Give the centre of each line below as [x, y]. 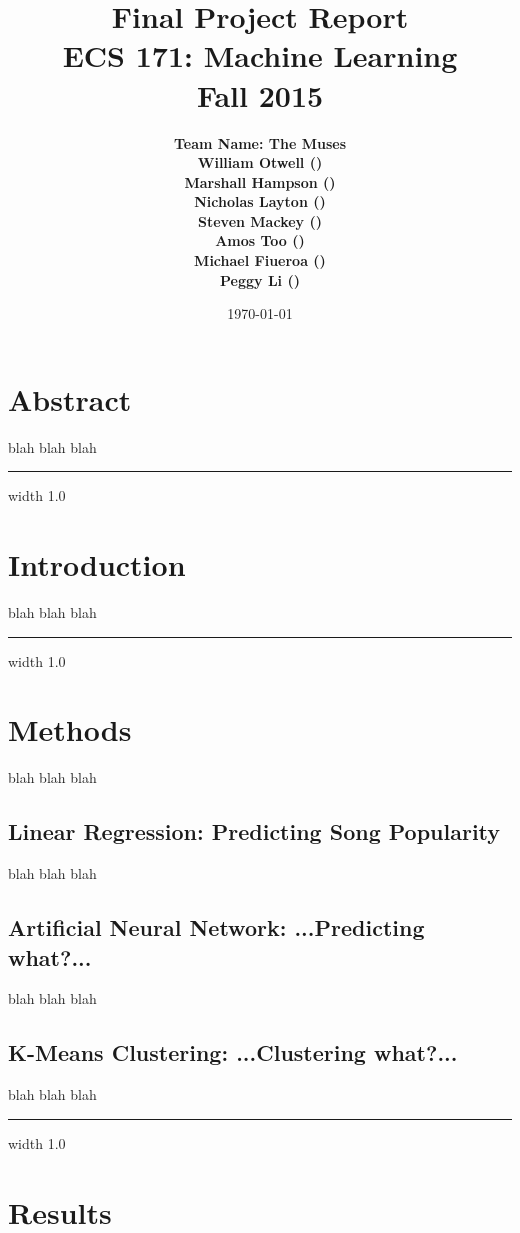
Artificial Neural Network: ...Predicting [216, 927]
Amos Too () [260, 240]
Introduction [97, 564]
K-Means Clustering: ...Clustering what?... [233, 1052]
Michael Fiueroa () [260, 260]
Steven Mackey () [260, 220]
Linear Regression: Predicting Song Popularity [254, 831]
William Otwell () [260, 162]
